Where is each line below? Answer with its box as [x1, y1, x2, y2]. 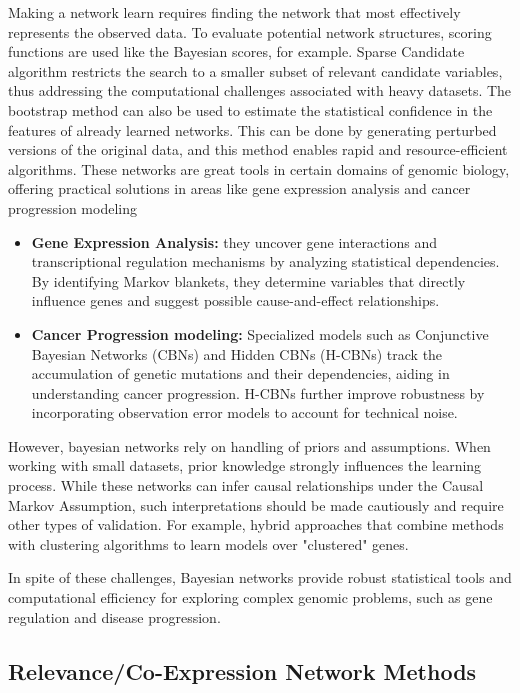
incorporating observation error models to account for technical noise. [31, 402, 458, 423]
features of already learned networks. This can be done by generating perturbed [8, 119, 497, 140]
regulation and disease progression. [8, 606, 221, 627]
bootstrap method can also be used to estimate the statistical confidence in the [8, 99, 493, 120]
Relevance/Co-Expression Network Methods [8, 655, 477, 686]
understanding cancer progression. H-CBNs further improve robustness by [31, 382, 485, 403]
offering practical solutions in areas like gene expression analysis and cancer [8, 178, 471, 199]
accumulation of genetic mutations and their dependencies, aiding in [31, 363, 450, 384]
